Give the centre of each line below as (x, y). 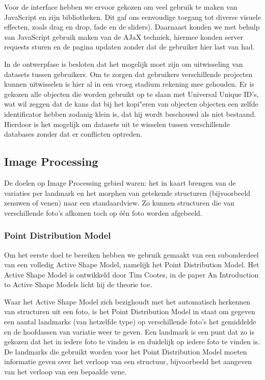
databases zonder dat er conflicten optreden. (73, 134)
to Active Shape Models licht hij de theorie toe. (78, 284)
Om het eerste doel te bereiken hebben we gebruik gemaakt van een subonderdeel (131, 254)
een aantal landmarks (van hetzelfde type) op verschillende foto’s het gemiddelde (130, 322)
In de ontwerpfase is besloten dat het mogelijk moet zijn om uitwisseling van (124, 64)
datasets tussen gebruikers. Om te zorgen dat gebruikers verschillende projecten (128, 74)
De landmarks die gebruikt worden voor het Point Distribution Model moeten (126, 351)
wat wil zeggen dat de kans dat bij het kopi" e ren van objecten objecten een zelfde (131, 104)
